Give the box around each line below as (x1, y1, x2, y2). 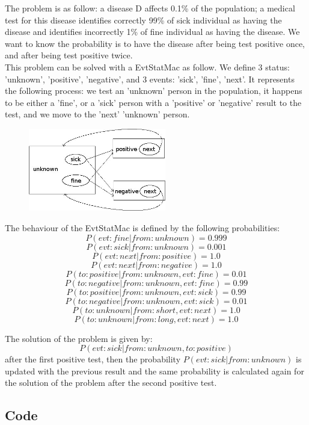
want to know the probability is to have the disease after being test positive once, (5, 37, 305, 49)
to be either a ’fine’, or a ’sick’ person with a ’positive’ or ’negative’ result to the (5, 96, 302, 108)
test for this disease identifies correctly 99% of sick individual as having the (5, 13, 282, 26)
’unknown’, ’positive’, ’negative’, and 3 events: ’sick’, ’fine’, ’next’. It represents (5, 72, 295, 85)
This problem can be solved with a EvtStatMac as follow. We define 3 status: (5, 60, 290, 73)
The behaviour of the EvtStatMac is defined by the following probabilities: (5, 222, 280, 234)
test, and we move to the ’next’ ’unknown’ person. (5, 108, 190, 120)
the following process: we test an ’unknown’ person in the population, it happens (5, 84, 302, 97)
